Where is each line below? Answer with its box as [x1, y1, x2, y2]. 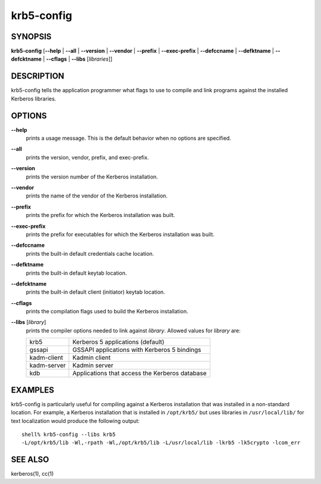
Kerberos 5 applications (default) [72, 338, 165, 346]
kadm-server [29, 362, 66, 370]
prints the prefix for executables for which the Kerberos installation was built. [26, 231, 215, 238]
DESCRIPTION [11, 71, 65, 81]
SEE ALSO [11, 455, 49, 465]
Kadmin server [72, 362, 114, 370]
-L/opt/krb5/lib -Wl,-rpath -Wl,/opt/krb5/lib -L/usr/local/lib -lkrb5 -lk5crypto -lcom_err [21, 439, 301, 446]
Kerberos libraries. [11, 95, 56, 102]
